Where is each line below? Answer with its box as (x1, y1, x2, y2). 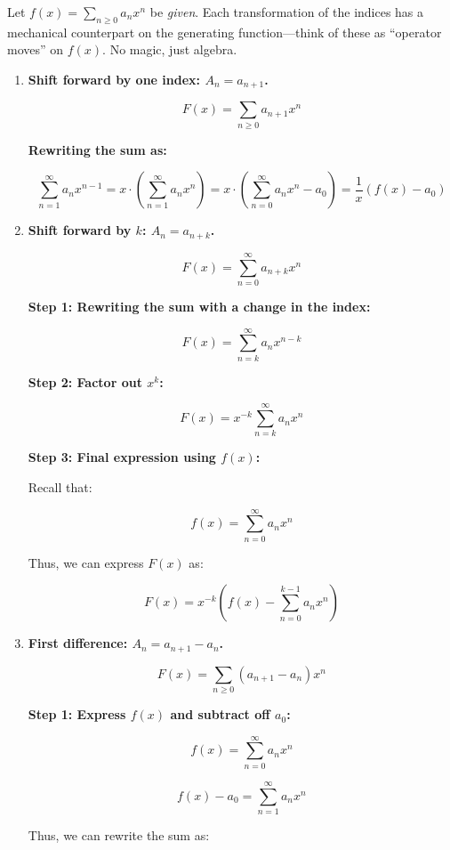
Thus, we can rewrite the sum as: (28, 825, 210, 844)
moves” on (7, 40, 64, 59)
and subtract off (170, 705, 270, 724)
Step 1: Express (28, 705, 126, 724)
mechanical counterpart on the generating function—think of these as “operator (7, 22, 442, 41)
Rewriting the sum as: (28, 140, 167, 158)
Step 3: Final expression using (28, 448, 216, 466)
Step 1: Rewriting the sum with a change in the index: (28, 296, 371, 315)
